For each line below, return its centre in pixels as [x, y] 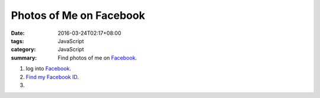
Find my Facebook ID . [52, 77]
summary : [24, 58]
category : [23, 50]
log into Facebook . [48, 68]
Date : [18, 33]
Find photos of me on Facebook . [97, 58]
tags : [17, 41]
